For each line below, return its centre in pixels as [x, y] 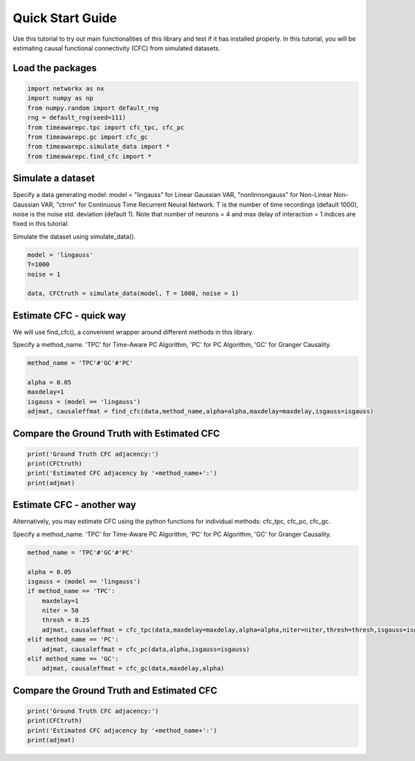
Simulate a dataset [54, 179]
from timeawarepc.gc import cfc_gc [87, 137]
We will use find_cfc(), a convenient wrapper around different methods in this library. [133, 332]
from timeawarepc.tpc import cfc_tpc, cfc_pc [106, 127]
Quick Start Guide [65, 18]
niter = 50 [60, 611]
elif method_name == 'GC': [73, 659]
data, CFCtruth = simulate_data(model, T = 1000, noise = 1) [133, 293]
